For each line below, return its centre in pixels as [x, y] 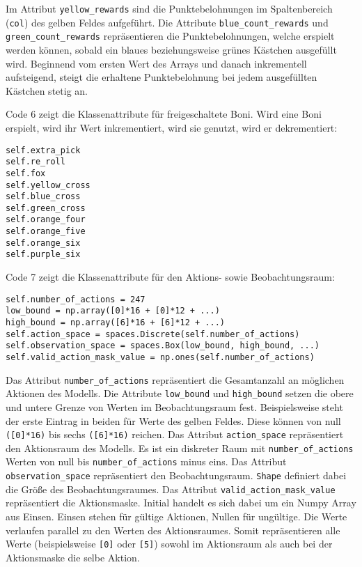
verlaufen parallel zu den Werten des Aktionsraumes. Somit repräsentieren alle [173, 530]
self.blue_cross [43, 197]
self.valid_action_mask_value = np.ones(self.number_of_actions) [160, 357]
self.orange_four [46, 220]
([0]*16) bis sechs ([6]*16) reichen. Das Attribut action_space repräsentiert [175, 434]
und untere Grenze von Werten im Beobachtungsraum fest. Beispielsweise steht [174, 406]
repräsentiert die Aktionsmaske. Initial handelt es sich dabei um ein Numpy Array [181, 503]
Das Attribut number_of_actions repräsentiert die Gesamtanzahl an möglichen [175, 379]
